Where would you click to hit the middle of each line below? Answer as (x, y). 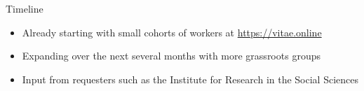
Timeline (25, 8)
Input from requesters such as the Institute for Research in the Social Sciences (190, 79)
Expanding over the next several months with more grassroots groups (171, 56)
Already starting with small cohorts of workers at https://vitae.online (172, 32)
